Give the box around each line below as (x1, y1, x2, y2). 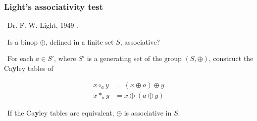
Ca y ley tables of (4, 63, 53, 73)
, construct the (208, 53, 254, 63)
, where (54, 53, 76, 63)
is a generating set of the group (87, 53, 182, 63)
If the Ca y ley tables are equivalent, (7, 107, 114, 118)
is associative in (124, 107, 172, 118)
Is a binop (7, 36, 38, 47)
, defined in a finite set (45, 36, 114, 47)
